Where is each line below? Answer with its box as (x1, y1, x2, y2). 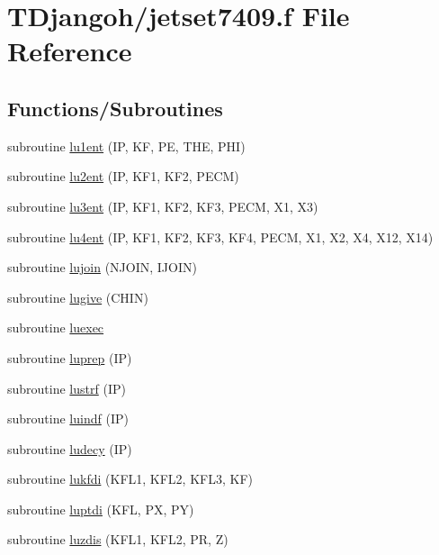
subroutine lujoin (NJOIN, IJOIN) (7, 258, 197, 277)
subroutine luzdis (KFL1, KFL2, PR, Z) (7, 530, 228, 549)
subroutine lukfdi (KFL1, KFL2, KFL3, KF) (7, 469, 253, 488)
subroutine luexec (7, 318, 104, 337)
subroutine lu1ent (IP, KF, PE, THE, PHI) (7, 136, 246, 155)
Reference (7, 32, 132, 69)
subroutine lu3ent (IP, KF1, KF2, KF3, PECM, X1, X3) (7, 196, 318, 215)
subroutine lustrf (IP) (7, 378, 126, 397)
